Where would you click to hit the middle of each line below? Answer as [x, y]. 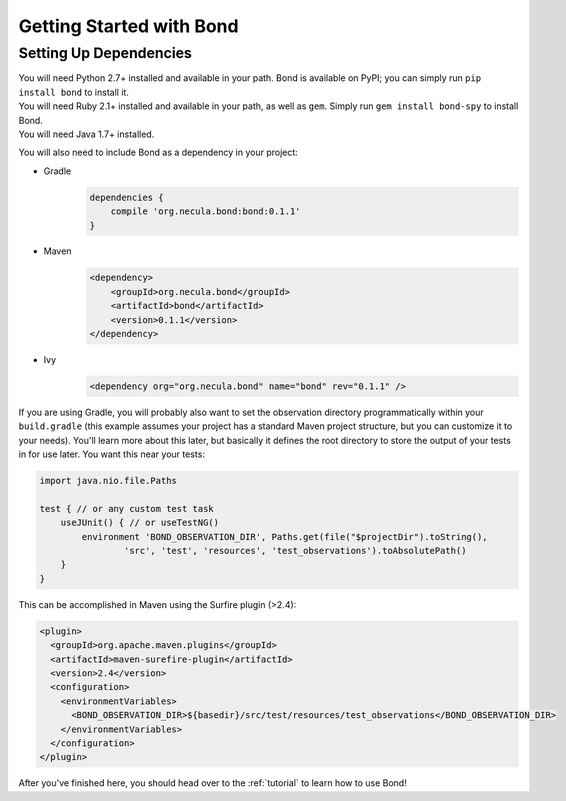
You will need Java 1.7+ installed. [86, 134]
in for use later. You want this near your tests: [111, 454]
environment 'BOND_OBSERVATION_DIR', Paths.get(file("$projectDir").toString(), [285, 536]
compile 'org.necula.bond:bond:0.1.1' [205, 211]
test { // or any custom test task [126, 508]
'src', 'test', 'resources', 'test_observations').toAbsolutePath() [295, 551]
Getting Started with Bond [128, 26]
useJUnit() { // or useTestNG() [140, 523]
